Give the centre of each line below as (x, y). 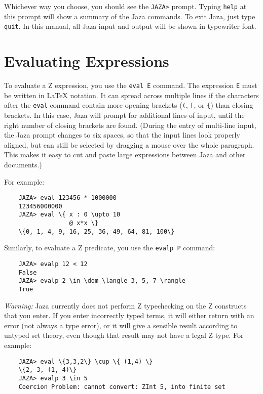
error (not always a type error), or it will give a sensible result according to (121, 325)
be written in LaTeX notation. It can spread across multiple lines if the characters (131, 95)
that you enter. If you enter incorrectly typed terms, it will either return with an (129, 315)
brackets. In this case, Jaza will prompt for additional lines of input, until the (124, 115)
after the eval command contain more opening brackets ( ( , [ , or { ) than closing (129, 105)
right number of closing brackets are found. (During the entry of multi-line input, (130, 125)
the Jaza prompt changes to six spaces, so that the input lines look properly (122, 135)
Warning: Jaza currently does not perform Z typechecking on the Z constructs (125, 305)
